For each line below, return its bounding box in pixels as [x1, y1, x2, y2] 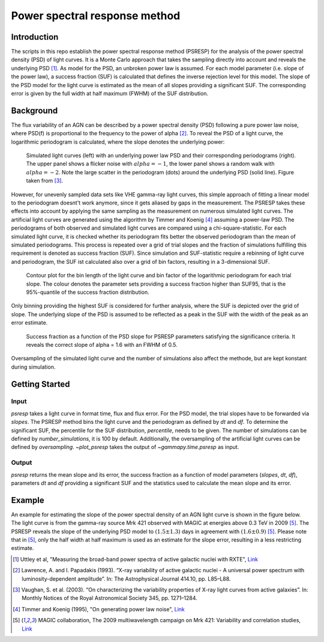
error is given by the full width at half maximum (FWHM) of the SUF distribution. [11, 90, 209, 97]
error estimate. [11, 319, 48, 326]
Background [11, 105, 58, 115]
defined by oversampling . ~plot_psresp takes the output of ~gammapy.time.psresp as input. [11, 444, 239, 451]
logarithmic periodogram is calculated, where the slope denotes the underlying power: [11, 138, 225, 145]
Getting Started [11, 379, 70, 389]
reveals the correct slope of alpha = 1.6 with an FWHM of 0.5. [26, 341, 178, 348]
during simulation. [11, 363, 56, 370]
